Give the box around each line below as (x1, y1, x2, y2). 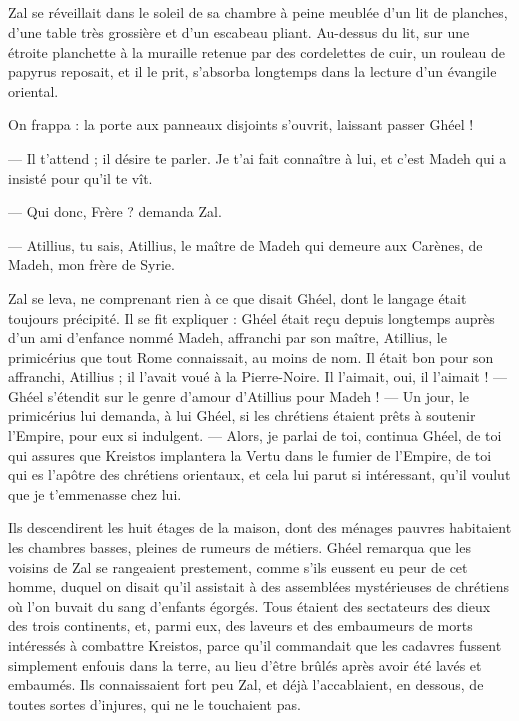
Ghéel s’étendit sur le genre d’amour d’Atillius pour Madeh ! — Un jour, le (8, 385, 470, 406)
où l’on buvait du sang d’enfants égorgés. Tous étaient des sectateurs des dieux (8, 595, 491, 616)
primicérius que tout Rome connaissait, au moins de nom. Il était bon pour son (8, 346, 494, 367)
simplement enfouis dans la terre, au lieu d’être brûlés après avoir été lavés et (8, 654, 482, 675)
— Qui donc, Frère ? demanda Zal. (8, 201, 222, 222)
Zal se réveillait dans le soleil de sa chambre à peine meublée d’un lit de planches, (8, 2, 508, 23)
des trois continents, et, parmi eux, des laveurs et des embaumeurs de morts (8, 615, 473, 636)
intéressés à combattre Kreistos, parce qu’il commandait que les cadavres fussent (8, 635, 502, 656)
